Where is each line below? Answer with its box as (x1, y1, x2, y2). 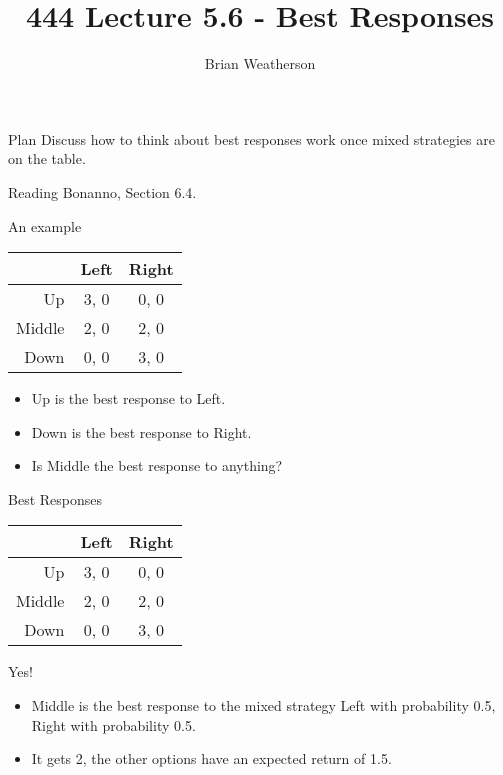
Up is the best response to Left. (31, 388, 226, 409)
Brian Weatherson (204, 53, 316, 74)
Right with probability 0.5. (31, 714, 196, 735)
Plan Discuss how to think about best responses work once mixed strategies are (8, 128, 495, 149)
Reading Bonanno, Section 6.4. (8, 181, 197, 202)
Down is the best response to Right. (31, 421, 252, 442)
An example (8, 215, 82, 236)
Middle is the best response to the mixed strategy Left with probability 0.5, (31, 695, 496, 716)
